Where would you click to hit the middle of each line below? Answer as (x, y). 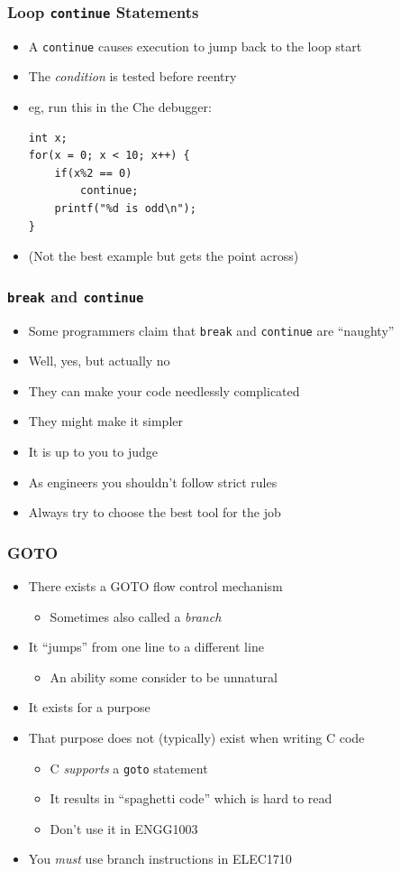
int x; (48, 138)
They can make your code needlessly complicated (164, 390)
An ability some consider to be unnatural (164, 676)
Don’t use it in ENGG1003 (124, 828)
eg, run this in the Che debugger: (120, 107)
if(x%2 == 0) (93, 173)
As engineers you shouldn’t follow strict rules (153, 482)
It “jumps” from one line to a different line (146, 647)
